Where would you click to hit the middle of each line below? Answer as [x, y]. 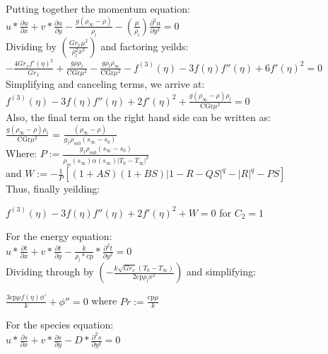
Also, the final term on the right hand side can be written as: [138, 116]
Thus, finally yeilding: [53, 189]
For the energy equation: [59, 236]
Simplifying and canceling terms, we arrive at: [105, 83]
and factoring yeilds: [145, 46]
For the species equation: [60, 325]
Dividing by [31, 46]
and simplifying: [221, 272]
